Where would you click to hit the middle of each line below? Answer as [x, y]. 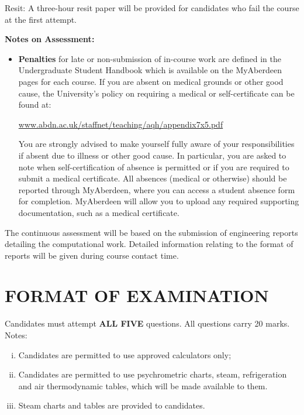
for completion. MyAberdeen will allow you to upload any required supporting [159, 201]
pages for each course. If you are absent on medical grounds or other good [151, 81]
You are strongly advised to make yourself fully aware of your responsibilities [156, 144]
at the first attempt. [41, 19]
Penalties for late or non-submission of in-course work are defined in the [150, 58]
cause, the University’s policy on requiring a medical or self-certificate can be [156, 93]
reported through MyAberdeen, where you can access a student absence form [157, 189]
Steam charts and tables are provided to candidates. [112, 405]
